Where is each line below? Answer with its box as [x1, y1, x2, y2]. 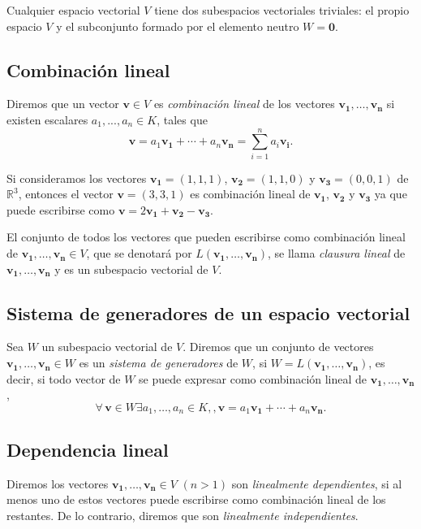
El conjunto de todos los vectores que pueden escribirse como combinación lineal [6, 228, 406, 245]
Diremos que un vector [6, 95, 119, 112]
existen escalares [6, 111, 88, 128]
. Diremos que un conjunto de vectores [183, 338, 374, 355]
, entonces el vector [18, 185, 114, 202]
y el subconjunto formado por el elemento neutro [56, 17, 299, 34]
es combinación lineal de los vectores [153, 95, 335, 112]
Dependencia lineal [6, 436, 169, 462]
